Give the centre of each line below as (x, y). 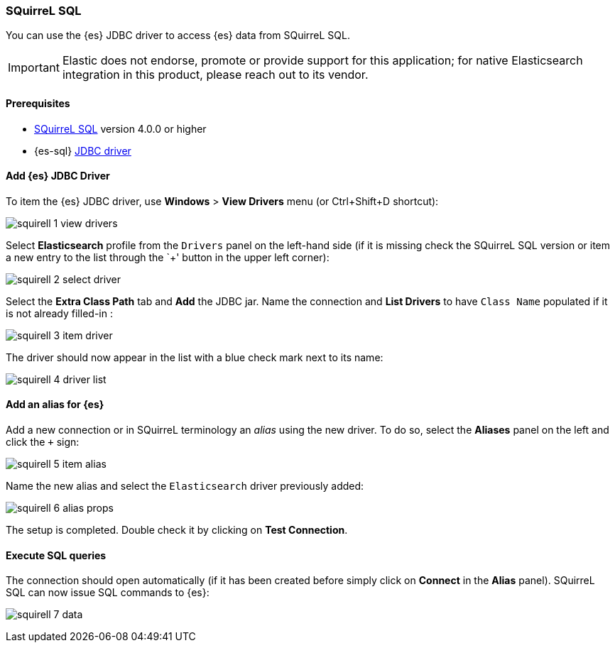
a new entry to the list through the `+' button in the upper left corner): (168, 257)
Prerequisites (38, 103)
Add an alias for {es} (55, 405)
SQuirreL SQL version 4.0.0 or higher (120, 128)
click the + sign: (43, 442)
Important (34, 68)
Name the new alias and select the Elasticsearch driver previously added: (185, 486)
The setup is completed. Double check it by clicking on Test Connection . (177, 530)
